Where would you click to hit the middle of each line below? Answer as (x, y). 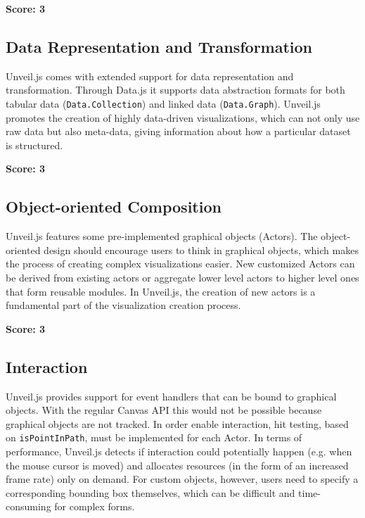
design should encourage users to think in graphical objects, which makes (201, 249)
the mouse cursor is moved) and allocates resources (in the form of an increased (177, 465)
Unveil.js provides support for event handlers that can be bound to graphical (171, 396)
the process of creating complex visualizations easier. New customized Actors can (180, 264)
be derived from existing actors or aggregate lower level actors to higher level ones (182, 277)
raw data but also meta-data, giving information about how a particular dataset (178, 131)
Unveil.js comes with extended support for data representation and (150, 76)
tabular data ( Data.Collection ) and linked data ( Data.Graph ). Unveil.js (163, 103)
